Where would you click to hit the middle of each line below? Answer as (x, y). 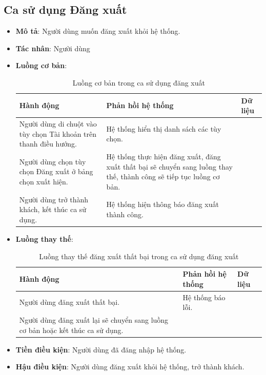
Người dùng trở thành (54, 199)
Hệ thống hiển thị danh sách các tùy (164, 128)
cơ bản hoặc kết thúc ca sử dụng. (71, 330)
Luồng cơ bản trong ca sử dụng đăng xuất (139, 82)
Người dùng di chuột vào (58, 124)
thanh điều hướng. (48, 144)
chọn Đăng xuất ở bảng (56, 171)
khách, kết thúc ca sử (53, 209)
